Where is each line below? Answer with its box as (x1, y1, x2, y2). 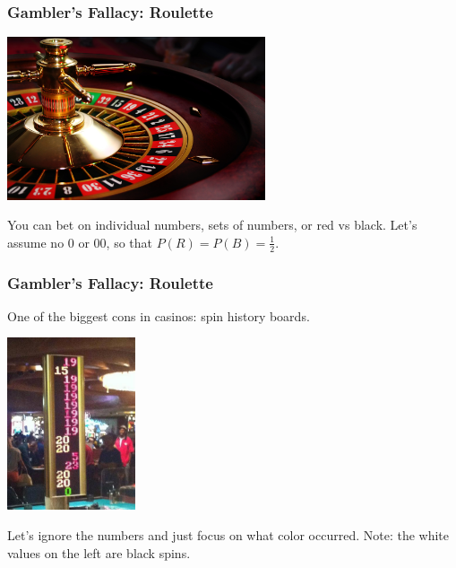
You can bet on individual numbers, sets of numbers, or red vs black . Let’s (7, 215, 417, 234)
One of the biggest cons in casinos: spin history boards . (7, 306, 310, 325)
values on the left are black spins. (7, 543, 191, 562)
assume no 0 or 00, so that (7, 232, 153, 251)
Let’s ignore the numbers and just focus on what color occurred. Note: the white (7, 526, 450, 545)
